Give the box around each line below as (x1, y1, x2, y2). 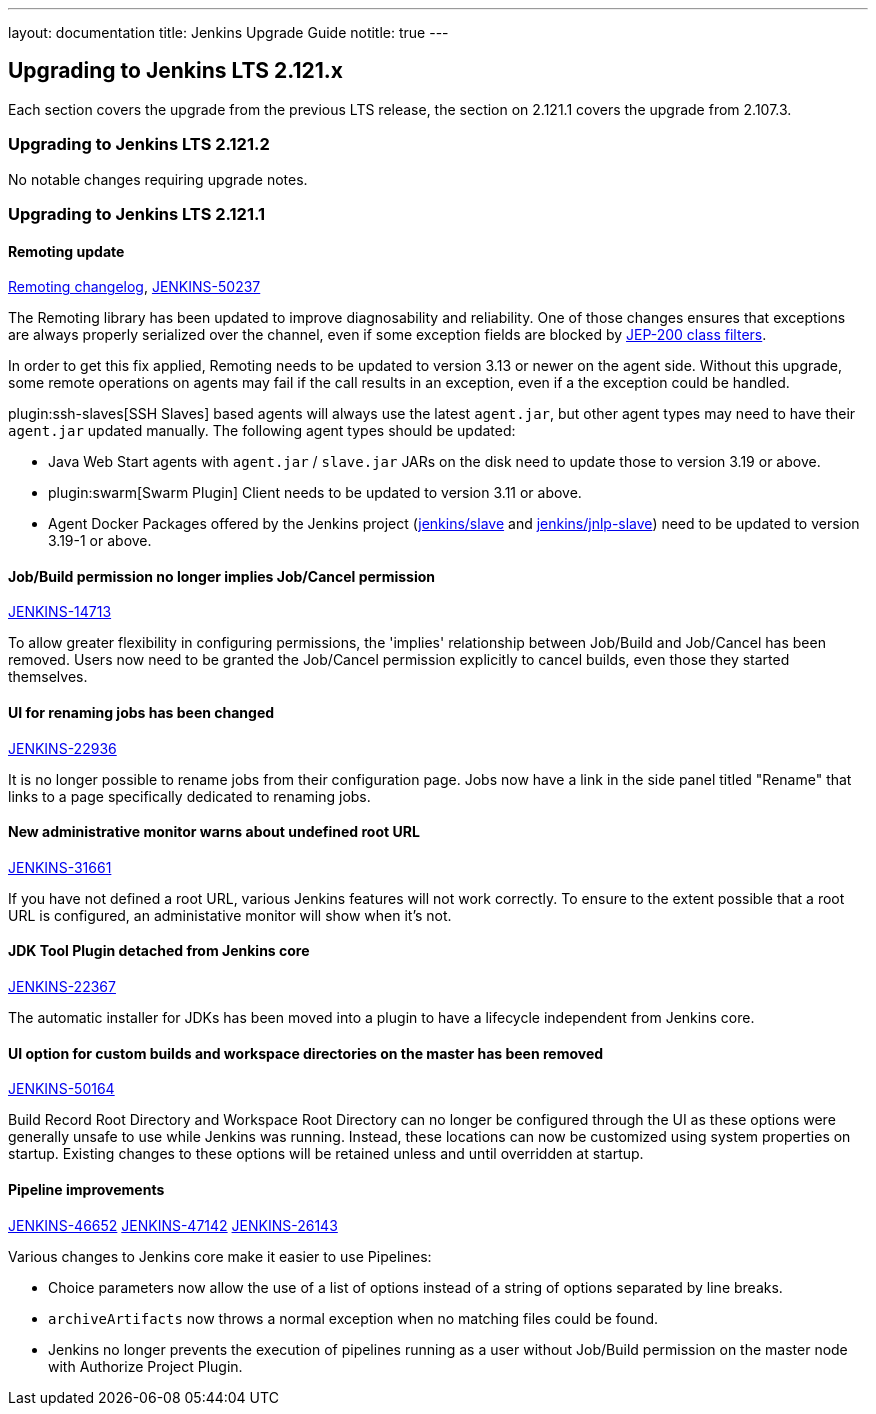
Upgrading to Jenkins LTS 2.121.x (8, 58, 343, 84)
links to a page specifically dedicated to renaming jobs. (8, 787, 371, 805)
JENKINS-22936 (8, 739, 117, 757)
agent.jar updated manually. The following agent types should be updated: (8, 422, 516, 440)
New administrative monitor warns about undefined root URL (8, 823, 420, 841)
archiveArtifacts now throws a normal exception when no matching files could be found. (48, 1309, 659, 1327)
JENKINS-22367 (8, 978, 116, 996)
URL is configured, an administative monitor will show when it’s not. (8, 906, 452, 924)
